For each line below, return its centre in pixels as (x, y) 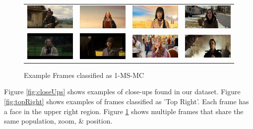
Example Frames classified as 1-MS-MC (84, 75)
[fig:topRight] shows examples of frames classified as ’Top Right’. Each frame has (126, 101)
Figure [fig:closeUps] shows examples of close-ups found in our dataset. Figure (122, 92)
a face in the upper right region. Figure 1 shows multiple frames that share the (124, 111)
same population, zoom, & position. (58, 121)
